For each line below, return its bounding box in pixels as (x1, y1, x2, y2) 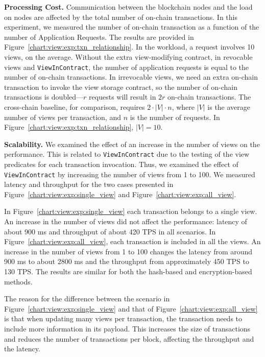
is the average (207, 102, 251, 112)
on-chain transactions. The (167, 91, 251, 102)
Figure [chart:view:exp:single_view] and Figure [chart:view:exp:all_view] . (4, 188, 236, 199)
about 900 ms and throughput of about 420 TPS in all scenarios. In (4, 226, 216, 236)
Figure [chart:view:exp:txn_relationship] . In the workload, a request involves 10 (4, 41, 255, 52)
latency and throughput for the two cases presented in (4, 179, 174, 189)
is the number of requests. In (130, 111, 220, 122)
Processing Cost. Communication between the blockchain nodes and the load (4, 2, 253, 12)
